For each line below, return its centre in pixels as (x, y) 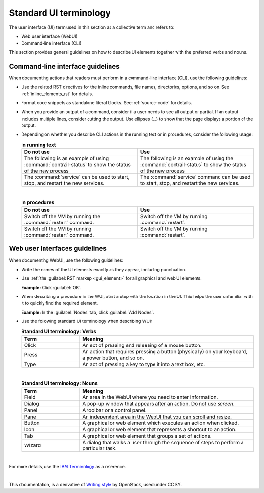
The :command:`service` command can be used (195, 177)
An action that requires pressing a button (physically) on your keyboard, (165, 351)
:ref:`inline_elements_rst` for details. (57, 94)
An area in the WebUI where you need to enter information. (150, 397)
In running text (39, 145)
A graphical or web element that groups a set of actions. (147, 436)
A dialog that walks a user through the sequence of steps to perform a (163, 442)
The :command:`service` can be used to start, (77, 177)
